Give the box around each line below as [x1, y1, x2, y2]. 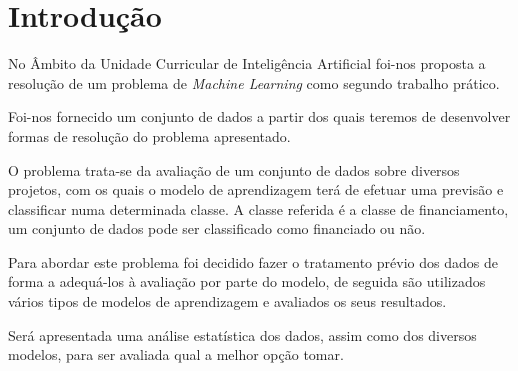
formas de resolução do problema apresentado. [8, 125, 291, 146]
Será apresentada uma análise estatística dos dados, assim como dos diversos [8, 324, 477, 345]
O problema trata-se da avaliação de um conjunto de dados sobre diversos [8, 159, 460, 180]
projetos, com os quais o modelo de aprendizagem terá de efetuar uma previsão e [8, 179, 504, 200]
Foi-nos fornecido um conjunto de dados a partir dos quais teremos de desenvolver [8, 106, 511, 127]
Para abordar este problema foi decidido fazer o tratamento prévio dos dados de [8, 251, 498, 272]
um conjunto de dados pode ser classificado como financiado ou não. [8, 218, 426, 239]
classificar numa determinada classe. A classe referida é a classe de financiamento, [8, 198, 509, 219]
